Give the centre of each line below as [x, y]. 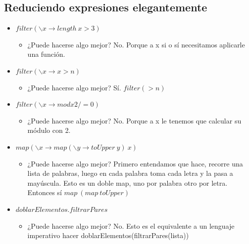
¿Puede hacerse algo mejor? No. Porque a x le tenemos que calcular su [134, 120]
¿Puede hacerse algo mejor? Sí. [74, 87]
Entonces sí [45, 192]
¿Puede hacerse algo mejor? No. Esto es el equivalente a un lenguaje [131, 225]
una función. [46, 54]
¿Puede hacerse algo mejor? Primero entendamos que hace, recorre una [135, 163]
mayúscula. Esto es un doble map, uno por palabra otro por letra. [127, 183]
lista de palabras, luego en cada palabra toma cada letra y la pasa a [130, 173]
